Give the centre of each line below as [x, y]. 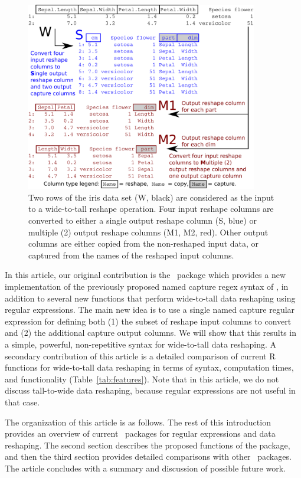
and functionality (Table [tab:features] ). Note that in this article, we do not [142, 379]
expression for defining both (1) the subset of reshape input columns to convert [148, 321]
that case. [22, 402]
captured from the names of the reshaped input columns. [131, 255]
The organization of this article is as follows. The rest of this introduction [138, 422]
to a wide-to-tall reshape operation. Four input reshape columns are [151, 209]
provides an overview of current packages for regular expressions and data [140, 433]
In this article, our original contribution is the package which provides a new [145, 275]
